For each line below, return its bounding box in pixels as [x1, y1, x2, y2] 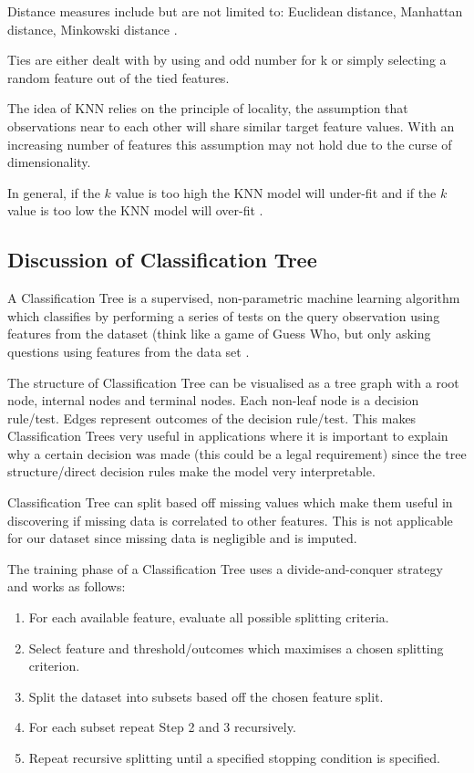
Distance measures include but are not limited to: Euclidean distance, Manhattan [7, 2, 463, 20]
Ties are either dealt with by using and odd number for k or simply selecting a [7, 50, 447, 69]
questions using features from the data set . [7, 341, 250, 360]
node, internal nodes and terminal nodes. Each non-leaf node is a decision [7, 391, 419, 410]
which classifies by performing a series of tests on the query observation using [7, 306, 440, 325]
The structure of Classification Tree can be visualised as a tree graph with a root [7, 372, 459, 392]
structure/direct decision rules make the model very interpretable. [7, 462, 376, 481]
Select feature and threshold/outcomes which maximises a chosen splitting [28, 638, 444, 657]
